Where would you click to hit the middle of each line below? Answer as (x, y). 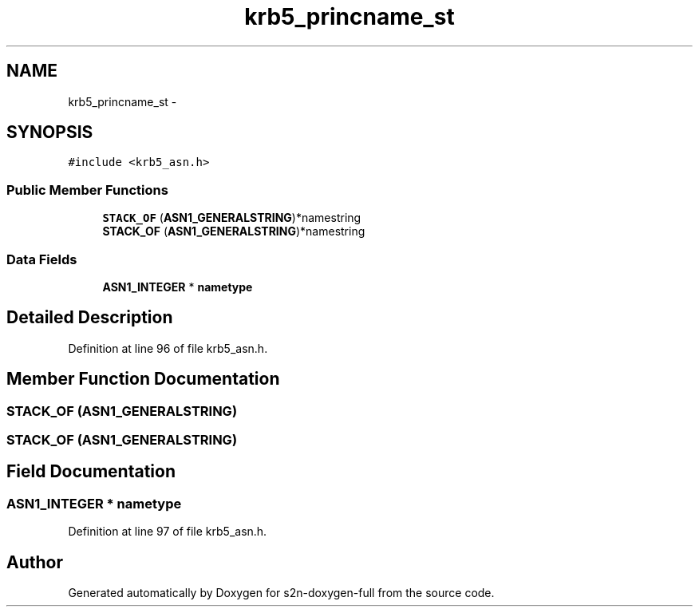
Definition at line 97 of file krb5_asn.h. (168, 532)
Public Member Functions (87, 190)
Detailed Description (90, 318)
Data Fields (42, 259)
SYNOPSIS (50, 132)
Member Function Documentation (143, 379)
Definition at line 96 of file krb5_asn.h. (168, 348)
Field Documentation (91, 472)
